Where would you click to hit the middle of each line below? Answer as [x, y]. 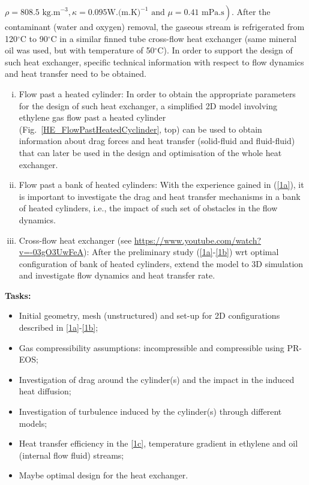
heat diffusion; [45, 391]
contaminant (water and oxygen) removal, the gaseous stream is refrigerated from [155, 26]
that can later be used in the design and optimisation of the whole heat [150, 152]
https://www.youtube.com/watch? [198, 240]
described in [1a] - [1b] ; [58, 327]
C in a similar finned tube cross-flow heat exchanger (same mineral [174, 38]
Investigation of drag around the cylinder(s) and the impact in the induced [157, 379]
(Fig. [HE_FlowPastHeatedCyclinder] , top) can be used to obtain [140, 129]
